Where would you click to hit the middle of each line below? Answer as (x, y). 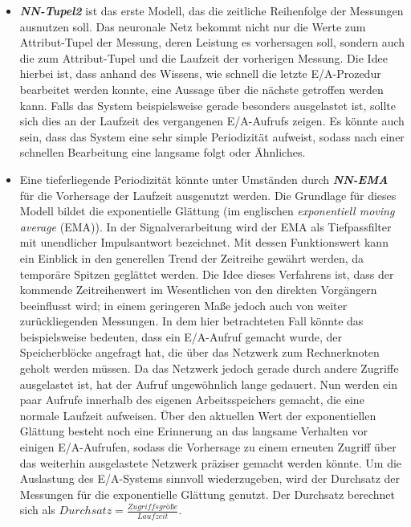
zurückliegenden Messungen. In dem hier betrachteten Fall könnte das (191, 321)
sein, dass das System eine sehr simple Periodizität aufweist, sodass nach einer (212, 136)
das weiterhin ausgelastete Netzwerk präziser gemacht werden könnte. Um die (211, 462)
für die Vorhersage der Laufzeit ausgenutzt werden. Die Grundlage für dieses (208, 195)
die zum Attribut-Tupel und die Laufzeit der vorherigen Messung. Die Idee (203, 57)
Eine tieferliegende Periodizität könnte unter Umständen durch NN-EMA (204, 179)
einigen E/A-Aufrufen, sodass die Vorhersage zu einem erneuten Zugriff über (208, 447)
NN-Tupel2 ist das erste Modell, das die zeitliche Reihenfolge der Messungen (212, 10)
